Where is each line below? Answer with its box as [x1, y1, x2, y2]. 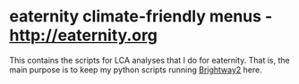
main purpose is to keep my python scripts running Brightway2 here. [9, 64, 262, 75]
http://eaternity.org [9, 25, 158, 46]
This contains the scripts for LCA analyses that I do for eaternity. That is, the [9, 55, 290, 65]
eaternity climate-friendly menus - [9, 6, 273, 27]
